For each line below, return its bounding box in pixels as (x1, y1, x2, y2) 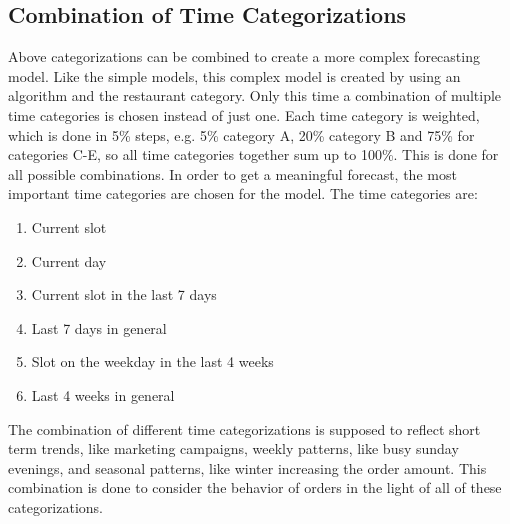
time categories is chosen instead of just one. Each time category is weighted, (8, 104, 480, 125)
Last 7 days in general (31, 317, 167, 338)
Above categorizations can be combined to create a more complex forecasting (8, 46, 480, 67)
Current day (31, 250, 107, 271)
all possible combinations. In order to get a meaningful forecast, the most (8, 163, 457, 184)
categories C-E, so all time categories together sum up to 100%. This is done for (8, 144, 499, 165)
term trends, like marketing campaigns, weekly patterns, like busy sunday (8, 438, 459, 459)
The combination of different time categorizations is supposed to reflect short (8, 418, 481, 439)
